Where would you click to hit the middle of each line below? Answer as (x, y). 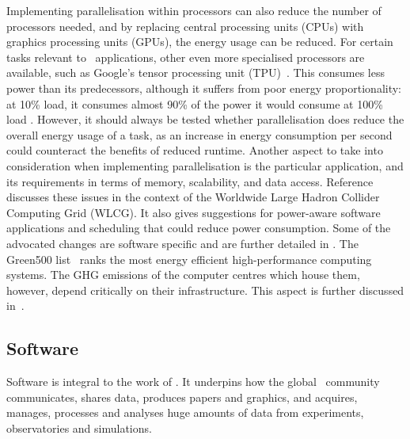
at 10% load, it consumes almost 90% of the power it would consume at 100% (195, 103)
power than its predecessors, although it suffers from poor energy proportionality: (204, 88)
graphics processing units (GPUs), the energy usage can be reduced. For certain (200, 42)
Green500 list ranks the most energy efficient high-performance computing (189, 259)
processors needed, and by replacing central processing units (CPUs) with (185, 26)
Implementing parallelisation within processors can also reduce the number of (194, 10)
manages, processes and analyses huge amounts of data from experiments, (185, 412)
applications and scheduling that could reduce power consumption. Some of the (199, 228)
